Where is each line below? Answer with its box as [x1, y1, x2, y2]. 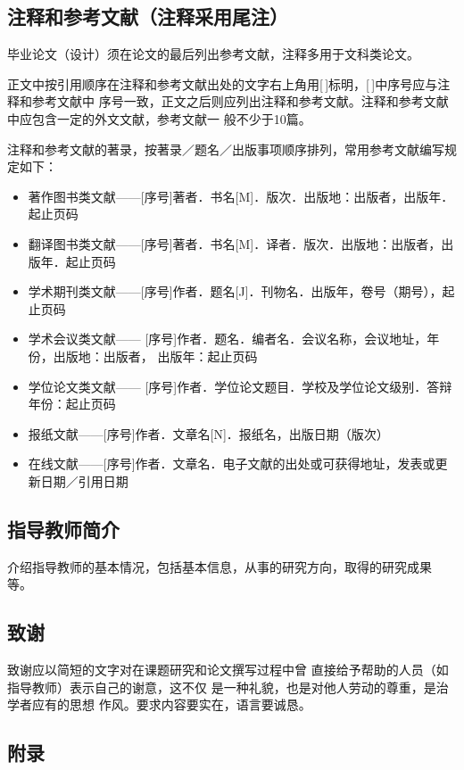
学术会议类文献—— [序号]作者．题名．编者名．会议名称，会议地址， [28, 329, 427, 348]
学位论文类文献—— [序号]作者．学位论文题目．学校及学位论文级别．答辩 [28, 377, 452, 395]
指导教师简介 [7, 515, 120, 542]
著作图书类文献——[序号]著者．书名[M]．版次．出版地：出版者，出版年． [28, 186, 454, 205]
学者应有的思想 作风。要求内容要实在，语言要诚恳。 [7, 695, 311, 714]
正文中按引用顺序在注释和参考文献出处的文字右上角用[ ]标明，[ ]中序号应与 [7, 74, 438, 93]
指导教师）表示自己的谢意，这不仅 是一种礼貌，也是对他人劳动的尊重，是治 [7, 677, 449, 696]
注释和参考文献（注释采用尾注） [7, 3, 288, 30]
